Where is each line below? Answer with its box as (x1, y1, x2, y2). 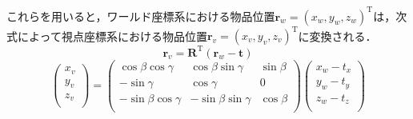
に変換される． (298, 27, 377, 43)
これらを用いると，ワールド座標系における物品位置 (6, 7, 275, 24)
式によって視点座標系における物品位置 (6, 27, 207, 43)
